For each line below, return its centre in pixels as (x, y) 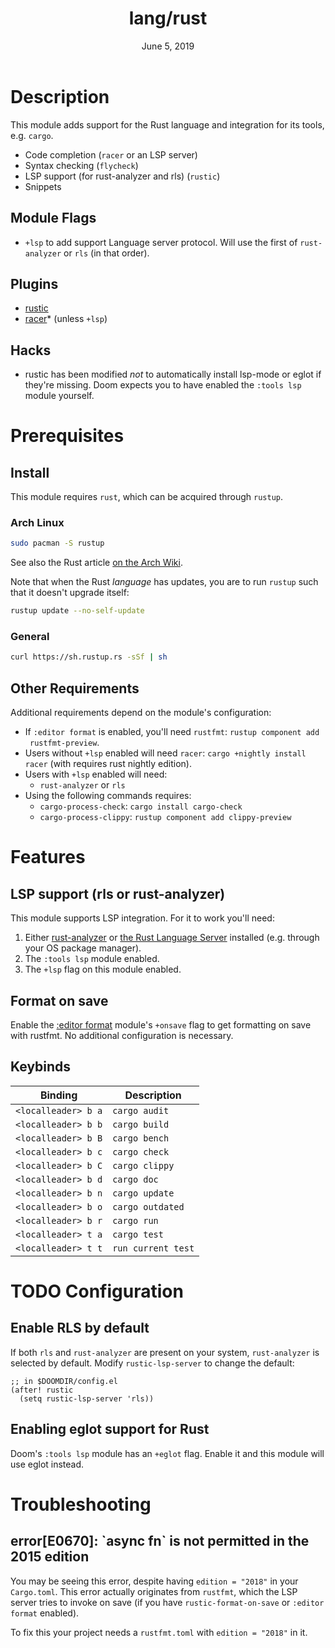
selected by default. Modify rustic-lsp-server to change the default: (152, 1363)
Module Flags (53, 218)
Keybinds (41, 1067)
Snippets (43, 186)
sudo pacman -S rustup (57, 543)
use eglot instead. (47, 1464)
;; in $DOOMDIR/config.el (64, 1381)
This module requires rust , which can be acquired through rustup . (147, 497)
